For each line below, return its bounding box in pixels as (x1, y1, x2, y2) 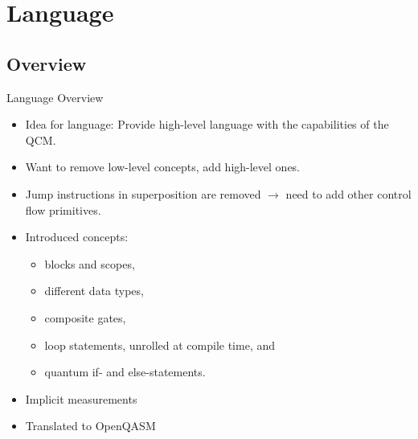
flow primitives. (25, 201, 101, 218)
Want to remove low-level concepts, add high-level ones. (25, 158, 301, 175)
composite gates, (44, 309, 126, 326)
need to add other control (285, 185, 412, 202)
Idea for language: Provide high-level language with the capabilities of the (25, 116, 389, 133)
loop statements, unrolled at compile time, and (44, 336, 276, 353)
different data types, (44, 282, 144, 299)
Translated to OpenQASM (25, 417, 156, 434)
